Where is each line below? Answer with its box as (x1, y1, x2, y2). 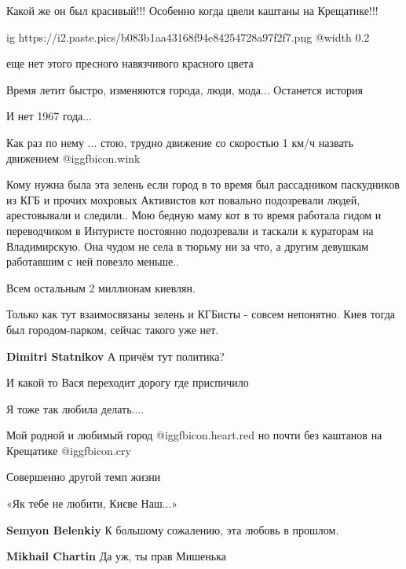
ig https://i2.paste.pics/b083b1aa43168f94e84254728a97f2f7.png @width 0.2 (6, 28, 370, 45)
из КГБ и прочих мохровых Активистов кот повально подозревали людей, (6, 191, 360, 207)
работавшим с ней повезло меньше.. (6, 253, 180, 270)
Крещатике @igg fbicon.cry (6, 442, 131, 458)
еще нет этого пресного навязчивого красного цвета (6, 55, 254, 72)
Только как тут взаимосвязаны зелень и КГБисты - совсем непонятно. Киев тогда (6, 306, 395, 322)
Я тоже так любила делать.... (6, 400, 144, 417)
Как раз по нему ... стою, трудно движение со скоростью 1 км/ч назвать (6, 134, 353, 150)
